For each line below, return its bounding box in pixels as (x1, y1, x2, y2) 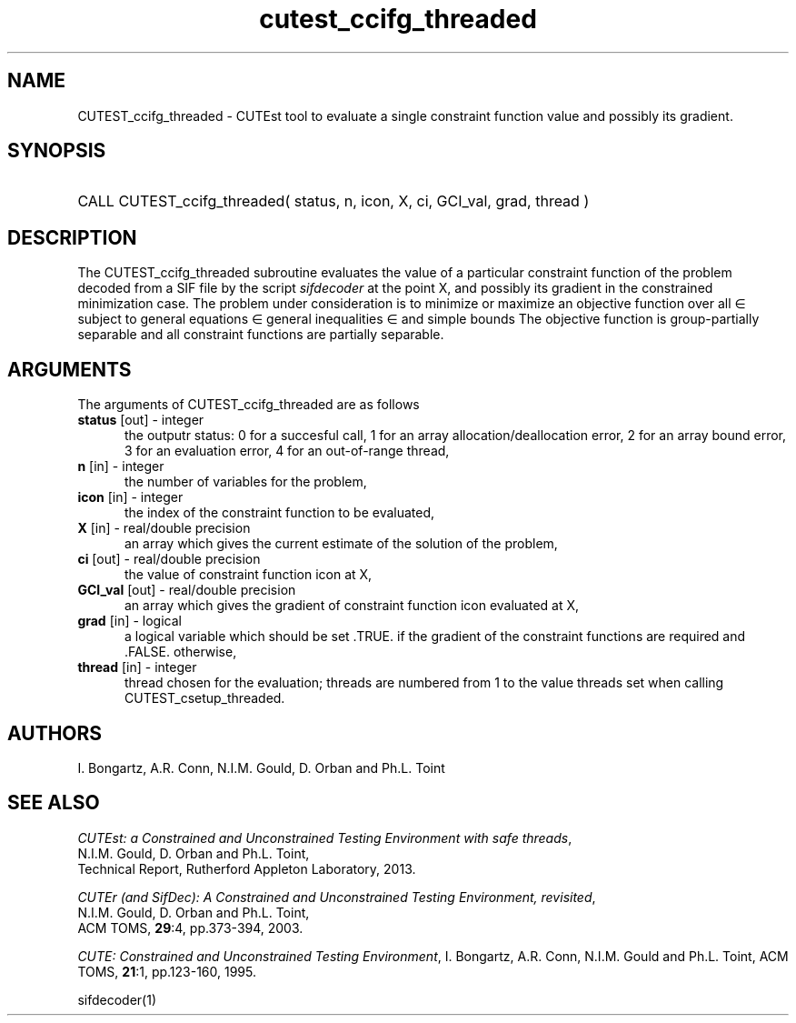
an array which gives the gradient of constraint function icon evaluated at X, (124, 597, 580, 614)
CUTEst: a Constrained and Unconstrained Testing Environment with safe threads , (77, 829, 572, 846)
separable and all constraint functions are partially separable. (77, 326, 444, 343)
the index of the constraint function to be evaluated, (124, 505, 435, 521)
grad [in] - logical (77, 613, 182, 629)
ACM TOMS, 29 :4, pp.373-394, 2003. (77, 919, 303, 936)
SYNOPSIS (7, 139, 106, 163)
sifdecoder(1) (77, 991, 156, 1008)
